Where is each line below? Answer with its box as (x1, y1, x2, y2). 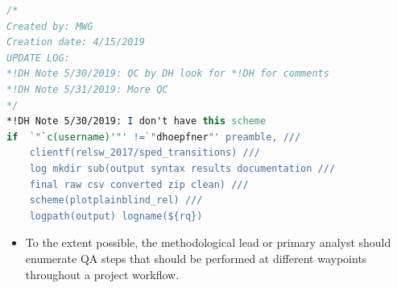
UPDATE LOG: (6, 52, 70, 64)
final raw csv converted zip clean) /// (29, 178, 249, 190)
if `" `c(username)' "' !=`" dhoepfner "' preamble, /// (6, 131, 301, 143)
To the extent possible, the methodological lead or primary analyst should (25, 234, 391, 251)
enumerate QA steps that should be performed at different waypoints (25, 249, 367, 266)
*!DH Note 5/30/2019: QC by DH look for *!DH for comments (6, 68, 329, 80)
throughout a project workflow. (25, 265, 180, 282)
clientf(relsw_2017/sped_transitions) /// (29, 147, 260, 159)
